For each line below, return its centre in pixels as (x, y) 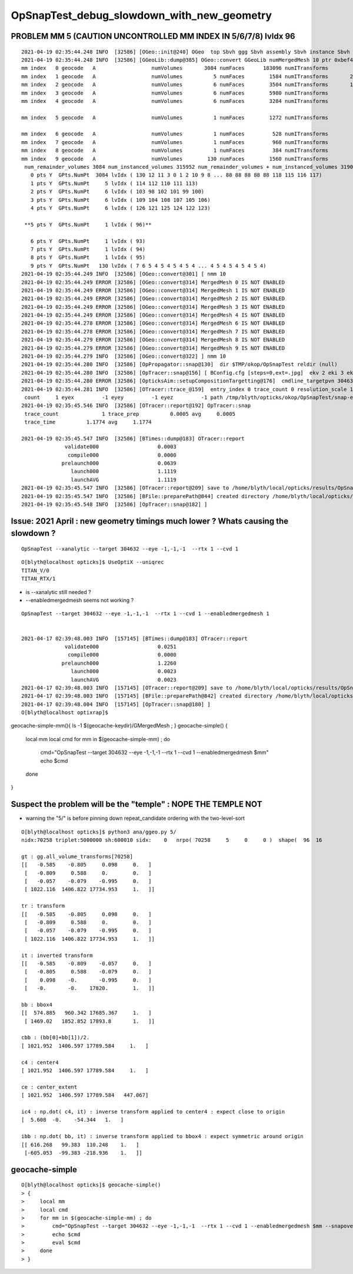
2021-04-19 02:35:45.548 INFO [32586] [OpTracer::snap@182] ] (114, 505)
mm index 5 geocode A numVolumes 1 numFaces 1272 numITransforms (175, 117)
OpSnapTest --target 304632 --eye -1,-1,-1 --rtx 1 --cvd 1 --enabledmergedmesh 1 (146, 614)
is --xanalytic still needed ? (58, 592)
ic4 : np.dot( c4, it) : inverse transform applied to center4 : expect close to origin (153, 1112)
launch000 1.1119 (124, 471)
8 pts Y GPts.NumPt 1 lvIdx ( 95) (88, 258)
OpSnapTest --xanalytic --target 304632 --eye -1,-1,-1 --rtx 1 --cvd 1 (130, 549)
